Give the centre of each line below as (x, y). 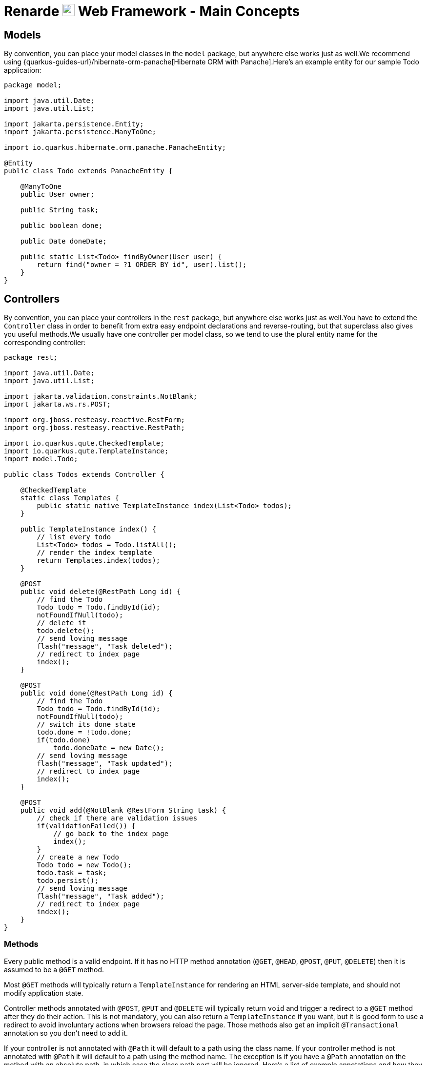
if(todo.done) (64, 740)
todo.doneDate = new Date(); (109, 748)
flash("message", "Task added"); (101, 896)
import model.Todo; (41, 459)
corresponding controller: (45, 343)
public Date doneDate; (63, 241)
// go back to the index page (111, 834)
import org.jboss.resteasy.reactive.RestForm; (94, 420)
